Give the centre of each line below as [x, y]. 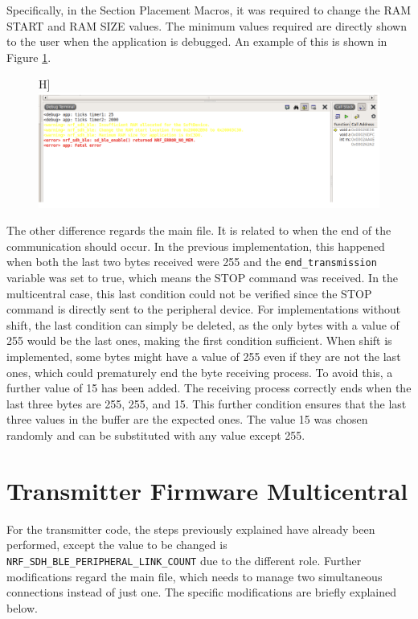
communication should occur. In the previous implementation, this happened [196, 246]
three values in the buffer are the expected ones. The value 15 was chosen [187, 419]
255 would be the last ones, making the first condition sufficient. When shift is [199, 340]
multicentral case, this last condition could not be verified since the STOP [189, 293]
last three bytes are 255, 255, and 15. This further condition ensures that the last [207, 403]
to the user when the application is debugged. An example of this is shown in [197, 41]
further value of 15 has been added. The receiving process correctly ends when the [209, 388]
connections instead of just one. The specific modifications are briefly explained [202, 592]
